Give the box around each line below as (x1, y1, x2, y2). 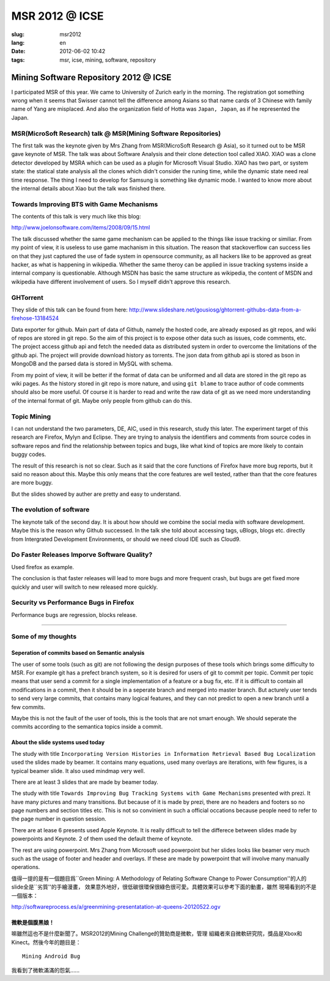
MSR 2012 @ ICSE (11, 9, 104, 23)
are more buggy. (11, 479, 53, 487)
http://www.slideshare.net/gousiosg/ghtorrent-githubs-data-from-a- (129, 306, 302, 313)
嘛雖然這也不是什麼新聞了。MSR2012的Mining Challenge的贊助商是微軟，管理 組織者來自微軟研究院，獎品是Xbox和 (11, 930, 302, 938)
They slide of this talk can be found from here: (11, 306, 128, 313)
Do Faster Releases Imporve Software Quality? (11, 551, 153, 559)
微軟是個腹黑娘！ (11, 919, 54, 926)
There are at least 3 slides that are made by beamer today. (11, 778, 159, 786)
